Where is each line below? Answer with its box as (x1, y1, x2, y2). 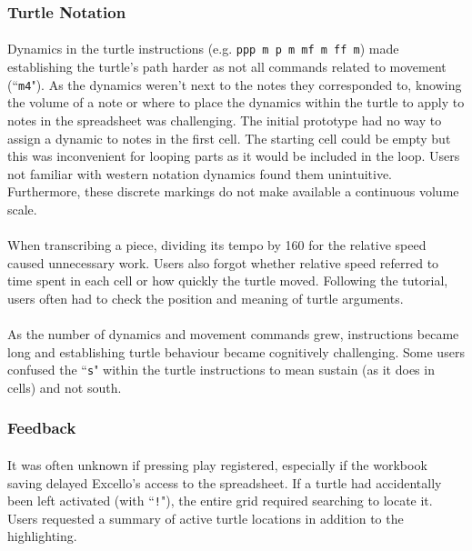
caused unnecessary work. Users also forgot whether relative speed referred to (7, 253, 439, 272)
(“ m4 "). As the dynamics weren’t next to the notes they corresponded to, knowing (7, 75, 462, 94)
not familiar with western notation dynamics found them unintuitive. (7, 164, 393, 183)
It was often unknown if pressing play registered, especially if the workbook (7, 455, 427, 474)
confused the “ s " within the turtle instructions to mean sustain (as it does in (7, 360, 435, 379)
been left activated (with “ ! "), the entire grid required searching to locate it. (7, 491, 433, 510)
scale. (7, 199, 37, 218)
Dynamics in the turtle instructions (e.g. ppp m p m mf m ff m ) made (7, 39, 399, 58)
